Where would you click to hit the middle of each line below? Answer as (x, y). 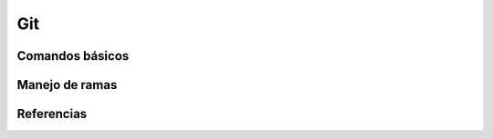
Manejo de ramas (67, 85)
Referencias (52, 114)
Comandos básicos (73, 56)
